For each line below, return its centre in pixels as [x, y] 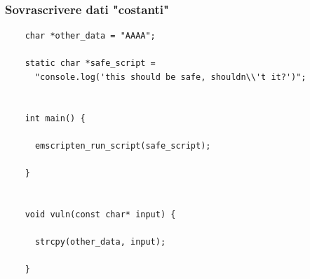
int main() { [55, 118]
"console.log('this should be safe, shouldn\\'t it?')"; [170, 77]
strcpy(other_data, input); [100, 242]
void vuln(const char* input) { [100, 214]
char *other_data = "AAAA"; [90, 36]
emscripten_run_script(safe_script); [123, 145]
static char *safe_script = [90, 63]
